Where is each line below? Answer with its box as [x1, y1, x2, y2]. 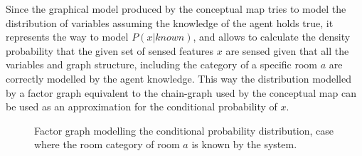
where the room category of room [34, 137, 180, 152]
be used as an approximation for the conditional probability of [6, 99, 277, 114]
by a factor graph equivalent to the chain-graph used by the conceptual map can [6, 85, 356, 100]
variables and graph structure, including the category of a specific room [6, 57, 317, 72]
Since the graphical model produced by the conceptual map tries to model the [6, 1, 346, 16]
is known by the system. [191, 137, 297, 152]
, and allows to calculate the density [193, 29, 351, 44]
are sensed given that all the [225, 43, 349, 58]
